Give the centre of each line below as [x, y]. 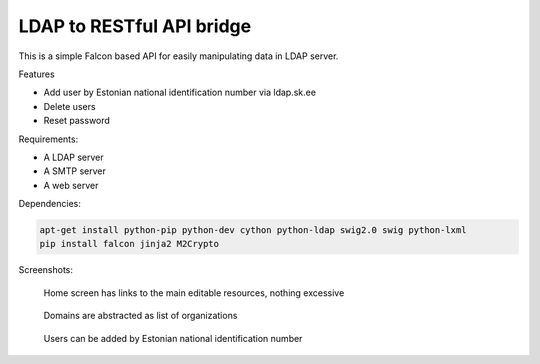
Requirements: [48, 139]
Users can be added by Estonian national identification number [173, 338]
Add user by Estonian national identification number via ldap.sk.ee [180, 92]
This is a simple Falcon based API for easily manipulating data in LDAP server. [178, 56]
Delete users [69, 106]
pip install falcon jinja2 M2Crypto [129, 244]
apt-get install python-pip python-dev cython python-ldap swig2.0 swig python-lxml [253, 230]
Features [36, 74]
